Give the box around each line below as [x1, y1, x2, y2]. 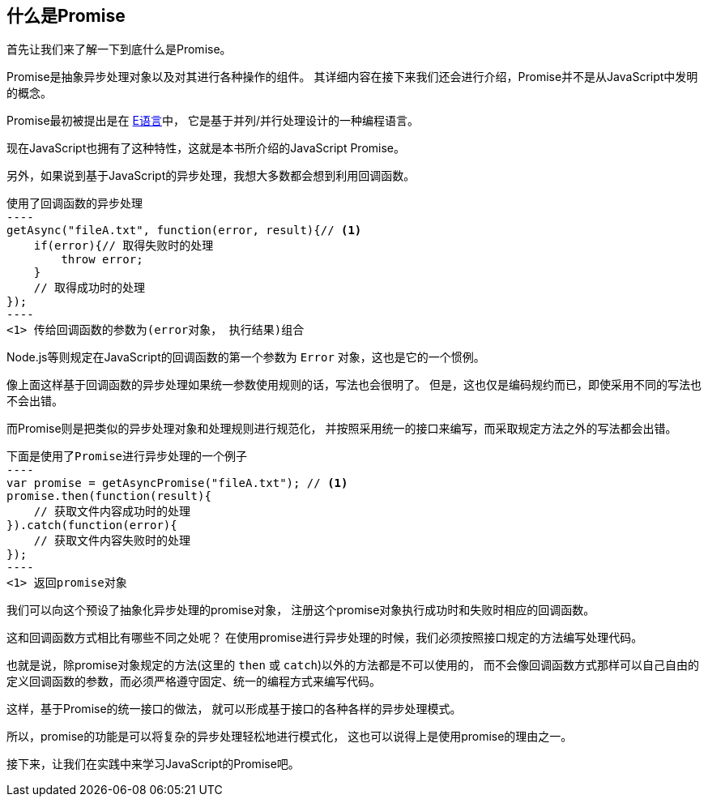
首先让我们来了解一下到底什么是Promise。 [6, 42, 232, 57]
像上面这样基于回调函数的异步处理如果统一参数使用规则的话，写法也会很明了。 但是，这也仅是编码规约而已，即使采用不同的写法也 [6, 378, 702, 392]
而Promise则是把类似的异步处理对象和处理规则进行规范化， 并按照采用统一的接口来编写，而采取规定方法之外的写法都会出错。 [6, 421, 677, 436]
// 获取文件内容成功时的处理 [33, 505, 191, 519]
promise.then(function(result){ [6, 489, 211, 503]
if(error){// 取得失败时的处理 [33, 239, 214, 253]
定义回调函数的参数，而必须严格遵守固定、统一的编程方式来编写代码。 [6, 674, 381, 689]
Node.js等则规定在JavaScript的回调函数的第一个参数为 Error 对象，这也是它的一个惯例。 [6, 350, 485, 365]
